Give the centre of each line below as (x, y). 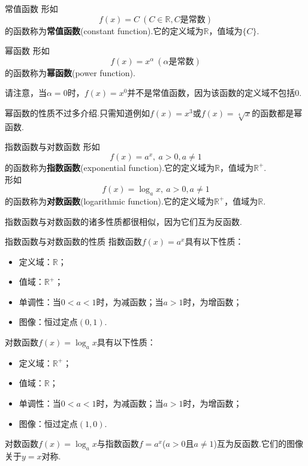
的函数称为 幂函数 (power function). (70, 72)
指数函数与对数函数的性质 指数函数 (73, 241)
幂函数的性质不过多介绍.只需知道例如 (77, 112)
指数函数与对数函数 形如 (52, 147)
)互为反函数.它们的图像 (258, 444)
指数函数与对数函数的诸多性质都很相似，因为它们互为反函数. (123, 221)
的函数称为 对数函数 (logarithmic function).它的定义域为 (109, 201)
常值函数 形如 (31, 8)
